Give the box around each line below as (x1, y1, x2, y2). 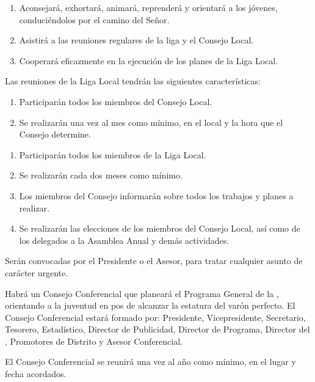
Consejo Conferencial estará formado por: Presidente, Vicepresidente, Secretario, (5, 310, 306, 323)
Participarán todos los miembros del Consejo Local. (19, 95, 212, 108)
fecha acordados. (5, 367, 67, 380)
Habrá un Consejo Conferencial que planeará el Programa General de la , (5, 287, 279, 299)
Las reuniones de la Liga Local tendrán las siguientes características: (5, 75, 261, 87)
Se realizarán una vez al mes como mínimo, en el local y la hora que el (19, 116, 283, 128)
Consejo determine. (19, 128, 91, 141)
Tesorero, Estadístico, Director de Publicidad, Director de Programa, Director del (5, 323, 310, 336)
